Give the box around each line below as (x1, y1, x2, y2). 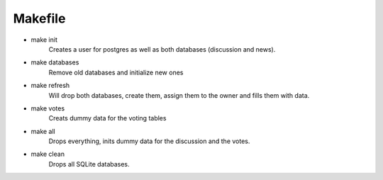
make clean (30, 150, 65, 159)
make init (30, 35, 58, 44)
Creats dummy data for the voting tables (48, 114, 167, 123)
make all (30, 127, 56, 135)
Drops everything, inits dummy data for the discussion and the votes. (48, 137, 250, 145)
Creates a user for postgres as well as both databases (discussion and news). (48, 45, 276, 53)
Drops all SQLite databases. (48, 159, 131, 168)
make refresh (30, 81, 70, 90)
